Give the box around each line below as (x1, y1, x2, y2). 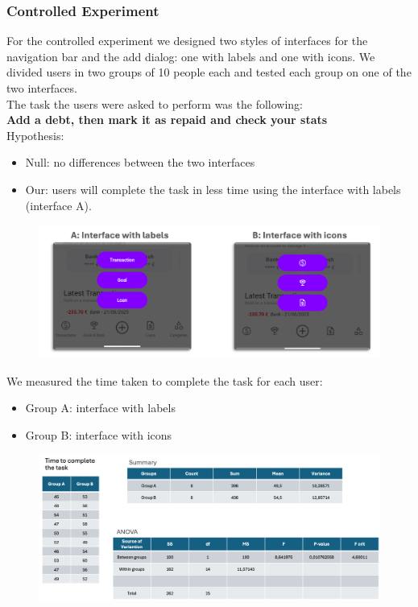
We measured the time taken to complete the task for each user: (6, 372, 323, 389)
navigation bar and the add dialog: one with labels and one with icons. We (6, 47, 375, 64)
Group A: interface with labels (25, 399, 176, 416)
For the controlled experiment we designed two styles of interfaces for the (6, 32, 368, 49)
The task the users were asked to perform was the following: (6, 95, 303, 112)
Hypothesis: (6, 126, 64, 143)
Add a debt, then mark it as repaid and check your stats (6, 111, 328, 128)
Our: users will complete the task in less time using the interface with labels (25, 180, 401, 197)
